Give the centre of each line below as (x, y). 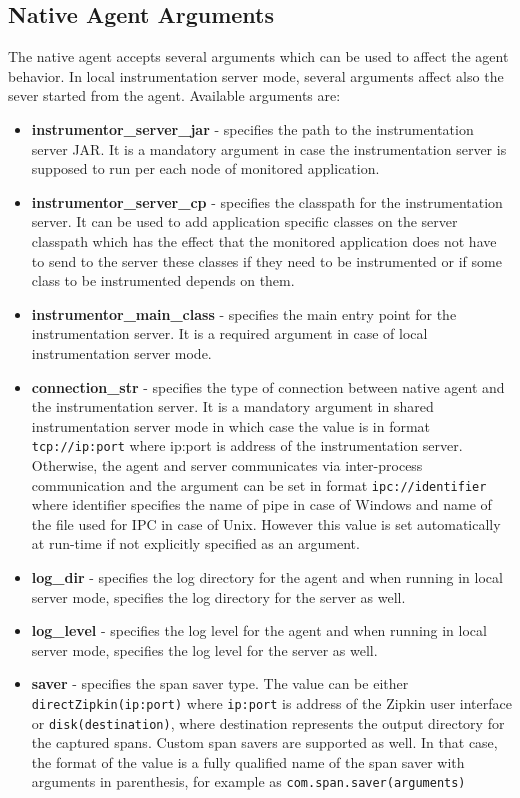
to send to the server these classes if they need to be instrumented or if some (266, 260)
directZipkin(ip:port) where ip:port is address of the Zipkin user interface (271, 702)
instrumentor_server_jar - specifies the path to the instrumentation (252, 128)
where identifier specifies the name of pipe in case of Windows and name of (261, 504)
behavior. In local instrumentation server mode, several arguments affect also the (256, 75)
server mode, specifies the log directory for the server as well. (218, 596)
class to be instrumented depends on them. (163, 280)
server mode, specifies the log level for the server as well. (204, 649)
